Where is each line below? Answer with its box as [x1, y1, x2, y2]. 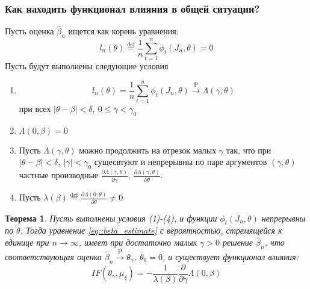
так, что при [226, 143, 271, 156]
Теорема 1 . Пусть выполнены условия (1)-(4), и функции [5, 211, 217, 224]
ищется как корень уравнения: [68, 25, 179, 37]
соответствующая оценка [5, 250, 102, 263]
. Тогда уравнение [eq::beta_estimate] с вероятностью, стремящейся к [20, 224, 282, 237]
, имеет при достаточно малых [78, 236, 197, 249]
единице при [5, 236, 49, 249]
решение [222, 236, 253, 249]
